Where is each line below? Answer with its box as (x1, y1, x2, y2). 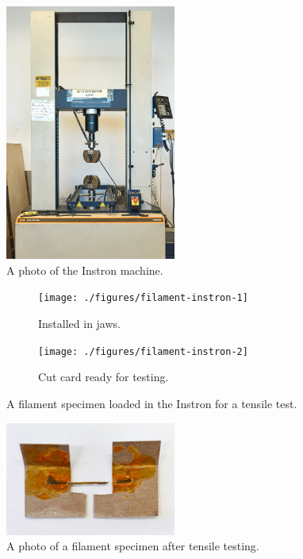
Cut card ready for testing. (38, 368, 169, 385)
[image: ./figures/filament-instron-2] (38, 345, 248, 357)
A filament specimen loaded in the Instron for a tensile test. (6, 395, 297, 411)
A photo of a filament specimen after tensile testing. (6, 538, 259, 554)
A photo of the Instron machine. (6, 261, 163, 278)
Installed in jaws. (38, 315, 121, 332)
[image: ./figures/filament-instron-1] (38, 292, 248, 304)
